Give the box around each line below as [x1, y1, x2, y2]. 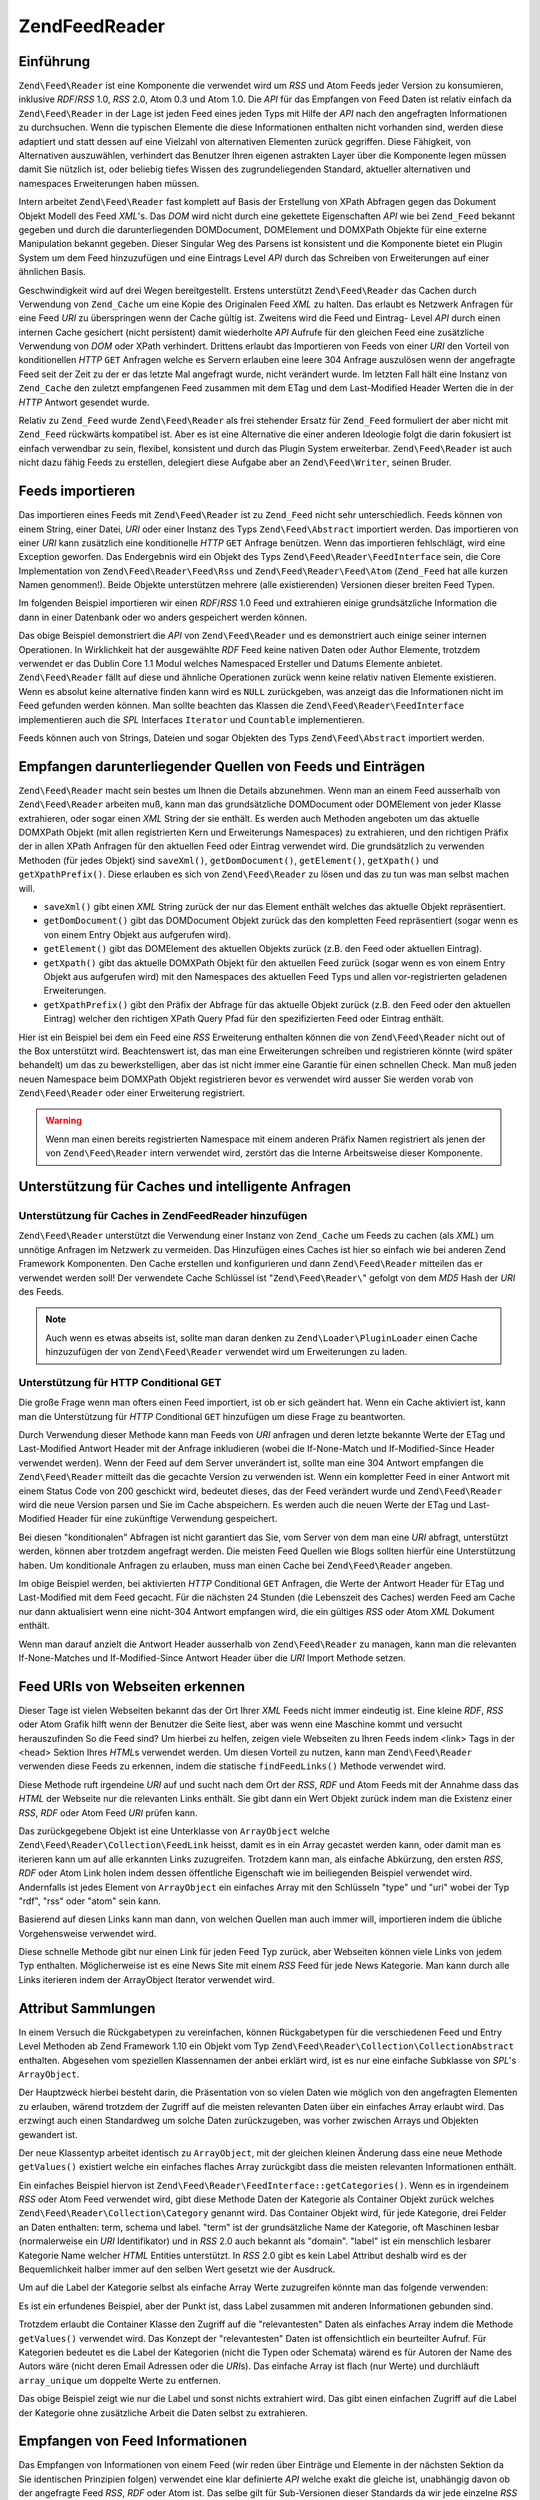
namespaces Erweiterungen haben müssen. [18, 177, 200, 189]
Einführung [18, 53, 90, 70]
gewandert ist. [18, 2128, 79, 2140]
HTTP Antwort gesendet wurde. [18, 396, 150, 408]
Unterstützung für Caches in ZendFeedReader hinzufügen [18, 1209, 308, 1223]
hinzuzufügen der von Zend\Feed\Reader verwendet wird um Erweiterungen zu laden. [45, 1346, 408, 1358]
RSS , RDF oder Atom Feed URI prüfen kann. [18, 1806, 199, 1819]
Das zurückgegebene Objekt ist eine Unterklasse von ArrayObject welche [18, 1825, 330, 1837]
